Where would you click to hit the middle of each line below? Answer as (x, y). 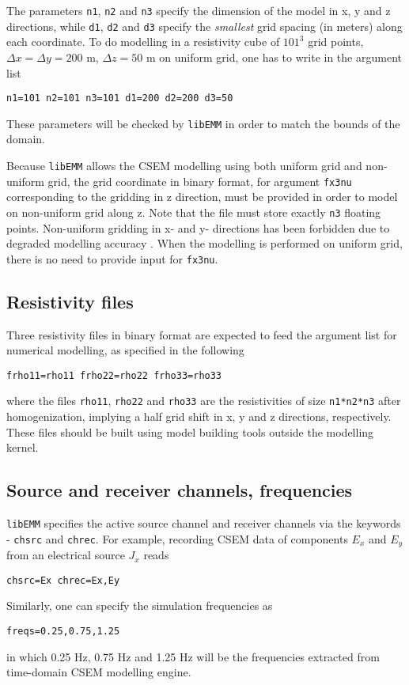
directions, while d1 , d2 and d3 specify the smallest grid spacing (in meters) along (204, 26)
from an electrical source (66, 555)
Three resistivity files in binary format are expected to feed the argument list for (202, 334)
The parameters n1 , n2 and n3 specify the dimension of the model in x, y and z (199, 10)
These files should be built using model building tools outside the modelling (190, 431)
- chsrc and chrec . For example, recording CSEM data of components (177, 538)
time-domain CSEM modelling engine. (99, 672)
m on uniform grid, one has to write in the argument (274, 57)
